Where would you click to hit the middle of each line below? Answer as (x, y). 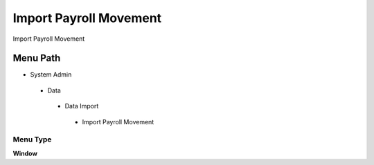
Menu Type (32, 139)
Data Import (82, 106)
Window (25, 153)
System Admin (51, 75)
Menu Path (37, 58)
